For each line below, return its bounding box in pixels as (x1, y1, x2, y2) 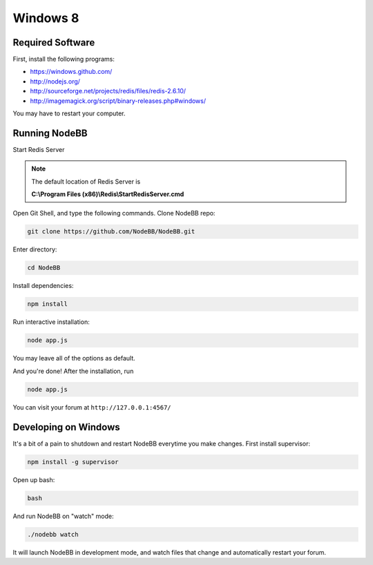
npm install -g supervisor (27, 458, 119, 466)
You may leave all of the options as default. (12, 354, 136, 363)
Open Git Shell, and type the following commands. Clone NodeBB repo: (12, 209, 216, 218)
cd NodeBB (27, 264, 61, 272)
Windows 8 (12, 10, 79, 26)
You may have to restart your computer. (12, 109, 126, 117)
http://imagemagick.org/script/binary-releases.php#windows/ (30, 97, 207, 105)
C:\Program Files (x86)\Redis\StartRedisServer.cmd (31, 190, 184, 198)
